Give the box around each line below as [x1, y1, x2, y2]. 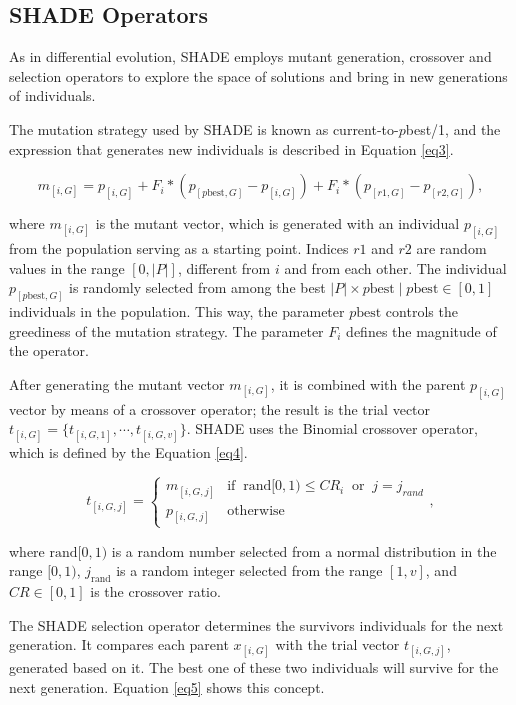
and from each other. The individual [284, 257, 507, 278]
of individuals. [9, 85, 96, 106]
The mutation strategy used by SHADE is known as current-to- [9, 118, 399, 139]
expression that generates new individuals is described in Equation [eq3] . [9, 138, 454, 159]
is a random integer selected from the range [116, 560, 383, 581]
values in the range [9, 257, 125, 278]
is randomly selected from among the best [69, 277, 326, 298]
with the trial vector [275, 634, 400, 655]
